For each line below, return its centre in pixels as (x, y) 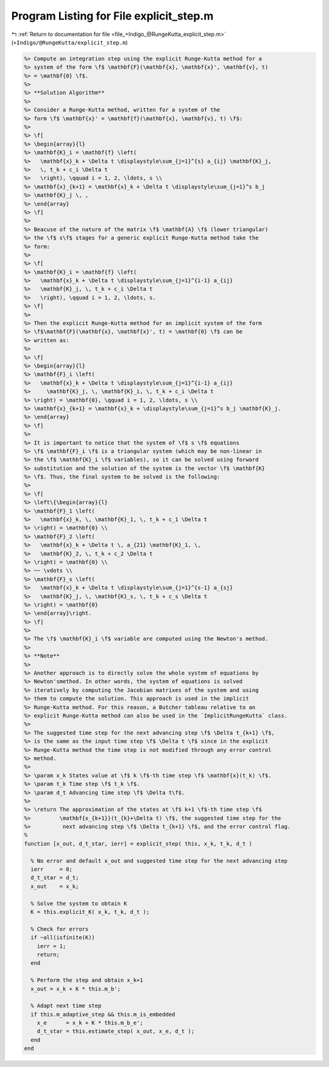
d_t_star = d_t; (55, 878)
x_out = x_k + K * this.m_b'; (76, 989)
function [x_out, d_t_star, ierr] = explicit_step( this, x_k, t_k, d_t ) (138, 844)
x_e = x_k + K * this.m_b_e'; (90, 1023)
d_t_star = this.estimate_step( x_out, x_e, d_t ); (116, 1031)
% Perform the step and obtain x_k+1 (87, 980)
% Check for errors (60, 929)
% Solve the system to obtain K (79, 903)
